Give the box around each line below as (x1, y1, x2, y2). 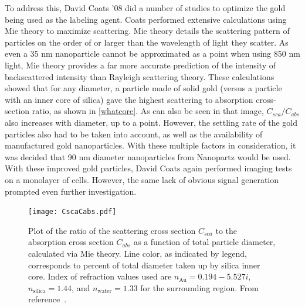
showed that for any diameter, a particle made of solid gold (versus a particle (5, 82, 282, 94)
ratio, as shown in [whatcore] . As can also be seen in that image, (32, 105, 264, 117)
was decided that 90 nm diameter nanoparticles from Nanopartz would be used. (5, 150, 291, 163)
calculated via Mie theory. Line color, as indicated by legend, (28, 247, 247, 259)
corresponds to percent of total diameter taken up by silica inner (28, 258, 260, 271)
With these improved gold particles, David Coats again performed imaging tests (5, 162, 292, 174)
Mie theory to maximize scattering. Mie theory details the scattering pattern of (5, 25, 290, 37)
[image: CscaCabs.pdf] (28, 208, 117, 216)
